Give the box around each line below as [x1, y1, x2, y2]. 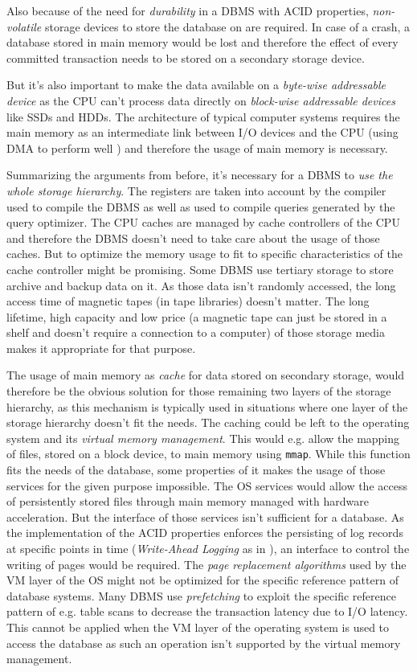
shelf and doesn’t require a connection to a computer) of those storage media [6, 324, 386, 341]
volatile [6, 18, 42, 35]
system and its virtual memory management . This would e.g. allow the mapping [6, 429, 400, 446]
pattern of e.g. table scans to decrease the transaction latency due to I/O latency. [6, 603, 408, 620]
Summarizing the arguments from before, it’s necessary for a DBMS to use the [6, 166, 393, 183]
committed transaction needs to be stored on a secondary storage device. [6, 49, 365, 66]
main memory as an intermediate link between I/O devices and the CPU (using [6, 124, 399, 141]
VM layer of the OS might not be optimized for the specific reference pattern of [6, 572, 399, 588]
